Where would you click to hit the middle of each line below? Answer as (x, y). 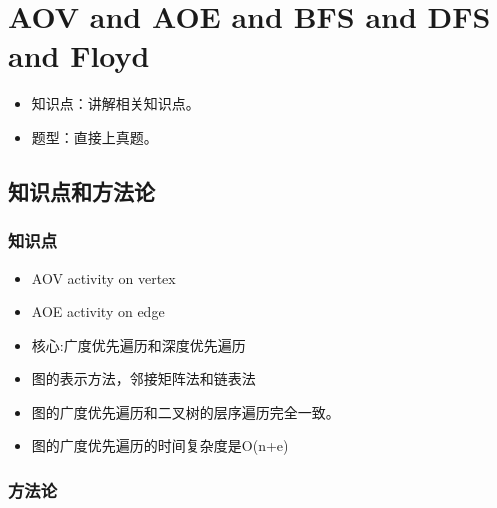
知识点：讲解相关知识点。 (115, 103)
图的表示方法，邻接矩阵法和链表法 (143, 378)
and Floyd (79, 55)
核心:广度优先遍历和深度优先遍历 (138, 344)
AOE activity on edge (98, 311)
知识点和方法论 (81, 190)
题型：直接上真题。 (94, 136)
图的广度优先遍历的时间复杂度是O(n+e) (160, 445)
